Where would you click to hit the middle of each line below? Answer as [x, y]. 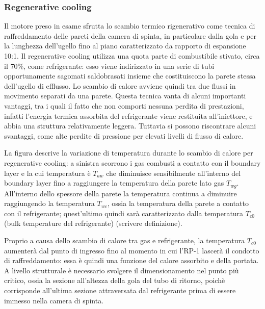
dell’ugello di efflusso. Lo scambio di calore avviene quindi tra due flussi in [120, 85]
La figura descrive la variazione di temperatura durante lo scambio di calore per [129, 153]
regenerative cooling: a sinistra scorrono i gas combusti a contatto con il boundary [132, 162]
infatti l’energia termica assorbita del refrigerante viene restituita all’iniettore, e [128, 115]
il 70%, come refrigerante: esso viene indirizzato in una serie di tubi [109, 66]
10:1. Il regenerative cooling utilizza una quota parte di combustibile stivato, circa [132, 56]
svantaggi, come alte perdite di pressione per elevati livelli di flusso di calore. [124, 135]
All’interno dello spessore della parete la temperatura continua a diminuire [121, 193]
